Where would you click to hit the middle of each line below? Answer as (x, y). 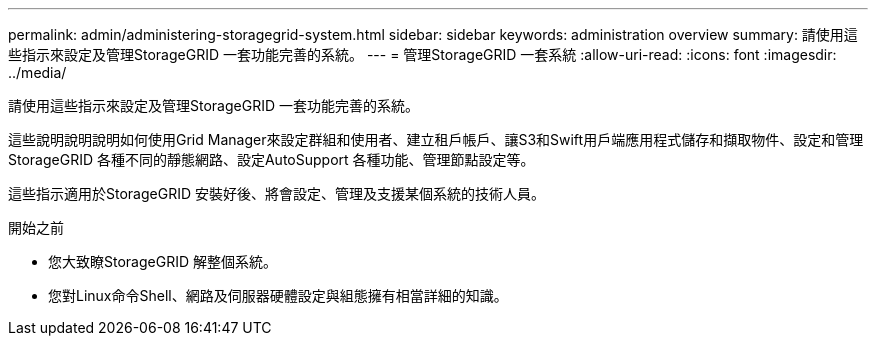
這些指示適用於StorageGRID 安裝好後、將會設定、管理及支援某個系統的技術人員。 (276, 193)
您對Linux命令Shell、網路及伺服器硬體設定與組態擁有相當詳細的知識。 (278, 295)
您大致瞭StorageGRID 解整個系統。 (162, 261)
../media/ (37, 72)
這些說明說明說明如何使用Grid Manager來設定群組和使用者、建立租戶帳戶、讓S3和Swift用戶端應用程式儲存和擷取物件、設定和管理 (436, 139)
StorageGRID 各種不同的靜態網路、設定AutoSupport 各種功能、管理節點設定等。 (271, 159)
